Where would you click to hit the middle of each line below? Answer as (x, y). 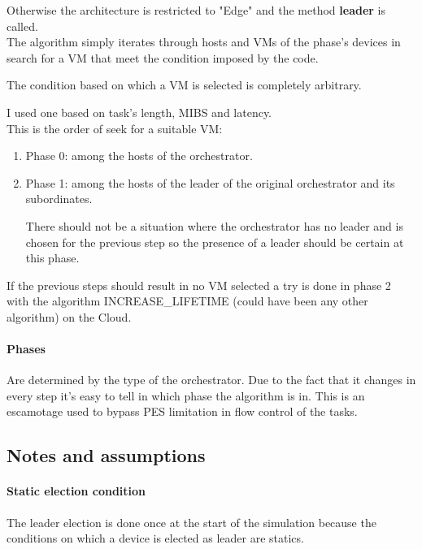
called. (22, 26)
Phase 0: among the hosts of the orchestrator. (139, 156)
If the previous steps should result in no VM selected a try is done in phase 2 (199, 285)
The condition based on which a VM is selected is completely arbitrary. (184, 85)
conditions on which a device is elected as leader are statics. (155, 538)
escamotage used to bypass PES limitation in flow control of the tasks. (182, 411)
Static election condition (76, 491)
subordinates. (59, 199)
